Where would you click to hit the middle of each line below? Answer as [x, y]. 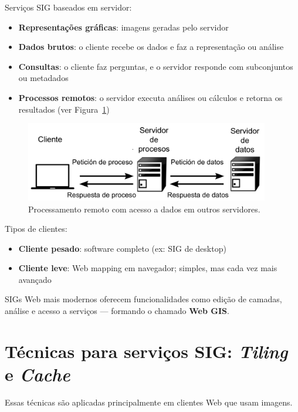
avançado [35, 279]
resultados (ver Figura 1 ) [64, 109]
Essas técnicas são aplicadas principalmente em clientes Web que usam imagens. [149, 402]
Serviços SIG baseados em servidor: [68, 7]
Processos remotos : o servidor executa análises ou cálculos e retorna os [150, 97]
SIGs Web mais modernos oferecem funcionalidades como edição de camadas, [143, 299]
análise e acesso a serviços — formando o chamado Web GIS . [117, 311]
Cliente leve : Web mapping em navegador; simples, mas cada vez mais [148, 268]
